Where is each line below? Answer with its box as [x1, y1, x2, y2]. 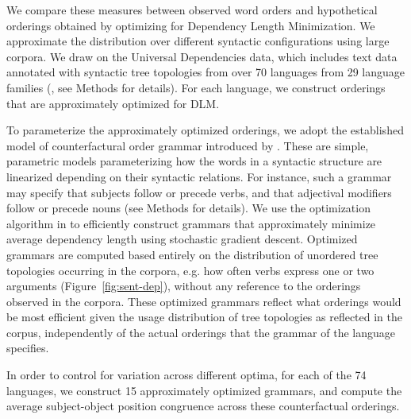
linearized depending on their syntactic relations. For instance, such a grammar [6, 168, 392, 184]
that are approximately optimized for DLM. [6, 95, 220, 111]
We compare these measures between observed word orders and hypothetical [6, 2, 378, 17]
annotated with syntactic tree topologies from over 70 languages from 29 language [6, 64, 405, 80]
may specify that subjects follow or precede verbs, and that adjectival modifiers [6, 184, 392, 200]
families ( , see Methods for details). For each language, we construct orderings [6, 79, 386, 95]
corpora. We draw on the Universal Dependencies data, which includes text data [6, 48, 398, 64]
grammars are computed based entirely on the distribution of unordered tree [6, 246, 378, 262]
